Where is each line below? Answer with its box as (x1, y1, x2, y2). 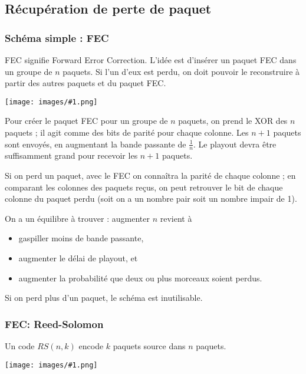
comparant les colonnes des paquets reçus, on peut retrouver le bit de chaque (5, 181, 283, 193)
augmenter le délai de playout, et (18, 252, 138, 264)
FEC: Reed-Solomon (5, 316, 104, 331)
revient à (160, 212, 192, 224)
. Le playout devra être (193, 137, 277, 150)
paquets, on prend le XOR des (178, 114, 288, 127)
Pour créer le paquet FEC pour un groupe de (5, 114, 168, 127)
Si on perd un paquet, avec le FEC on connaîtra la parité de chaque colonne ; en (5, 169, 296, 182)
